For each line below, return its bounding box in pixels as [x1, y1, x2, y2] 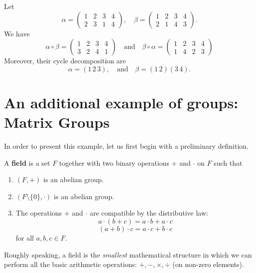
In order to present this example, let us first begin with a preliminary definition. [4, 141, 249, 151]
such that [214, 157, 243, 168]
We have [4, 28, 30, 38]
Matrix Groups [4, 112, 110, 132]
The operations [15, 208, 62, 218]
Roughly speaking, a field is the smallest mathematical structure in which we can [4, 249, 252, 260]
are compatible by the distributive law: [90, 208, 208, 218]
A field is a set [4, 157, 50, 168]
